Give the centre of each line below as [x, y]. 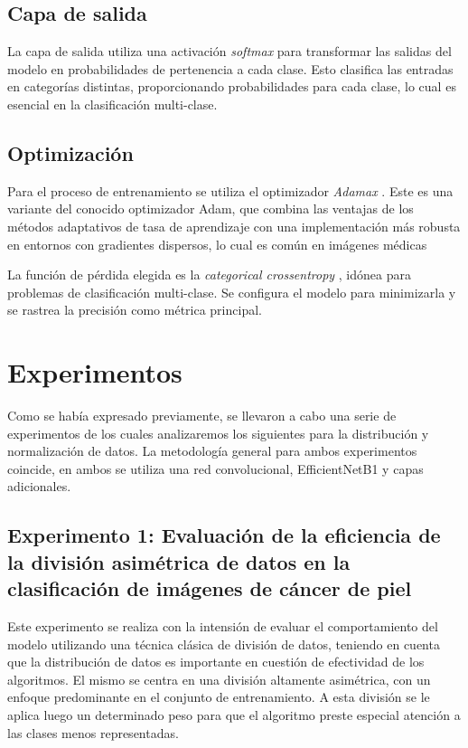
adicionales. [39, 486]
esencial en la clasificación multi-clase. [112, 104]
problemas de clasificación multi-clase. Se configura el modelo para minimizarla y [232, 292]
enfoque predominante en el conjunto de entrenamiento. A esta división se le [219, 697]
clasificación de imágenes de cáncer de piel [210, 588]
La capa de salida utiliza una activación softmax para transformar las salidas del [229, 51]
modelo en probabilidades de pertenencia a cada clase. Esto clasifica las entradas [230, 68]
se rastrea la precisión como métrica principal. [135, 310]
